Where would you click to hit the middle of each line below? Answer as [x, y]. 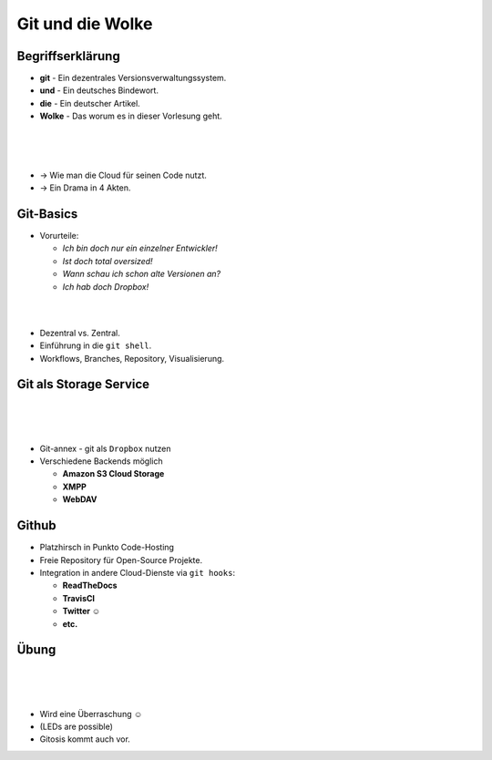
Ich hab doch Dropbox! [106, 286]
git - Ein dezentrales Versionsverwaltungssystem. [133, 78]
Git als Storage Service [83, 384]
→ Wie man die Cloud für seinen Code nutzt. [123, 175]
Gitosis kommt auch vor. [85, 739]
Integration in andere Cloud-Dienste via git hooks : [138, 572]
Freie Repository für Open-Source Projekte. [121, 560]
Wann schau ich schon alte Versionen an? [142, 274]
